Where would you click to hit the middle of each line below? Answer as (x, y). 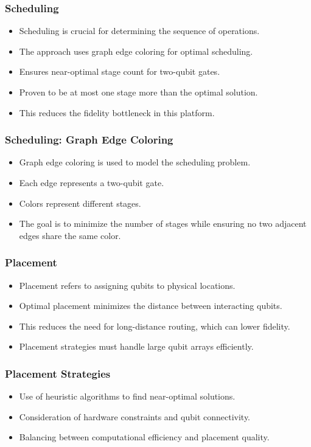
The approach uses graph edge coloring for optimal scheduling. (136, 51)
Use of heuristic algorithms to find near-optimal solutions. (127, 396)
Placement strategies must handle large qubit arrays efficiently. (136, 346)
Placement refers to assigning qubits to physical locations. (127, 285)
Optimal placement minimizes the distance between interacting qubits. (151, 306)
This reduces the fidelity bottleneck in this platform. (117, 112)
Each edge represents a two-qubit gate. (92, 182)
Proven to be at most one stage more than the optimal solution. (138, 92)
